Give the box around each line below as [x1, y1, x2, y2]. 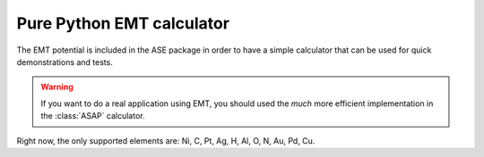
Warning [40, 81, 73, 93]
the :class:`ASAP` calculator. [40, 111, 145, 121]
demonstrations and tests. [16, 56, 114, 67]
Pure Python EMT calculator [16, 13, 230, 33]
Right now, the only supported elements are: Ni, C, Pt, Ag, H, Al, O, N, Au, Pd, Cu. [16, 135, 315, 146]
